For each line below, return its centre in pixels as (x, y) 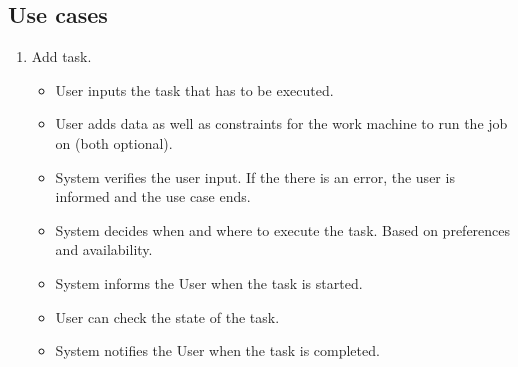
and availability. (104, 249)
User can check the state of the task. (167, 316)
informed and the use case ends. (153, 196)
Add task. (61, 56)
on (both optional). (114, 142)
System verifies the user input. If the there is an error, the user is (255, 176)
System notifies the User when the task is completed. (217, 350)
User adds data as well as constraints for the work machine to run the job (281, 123)
